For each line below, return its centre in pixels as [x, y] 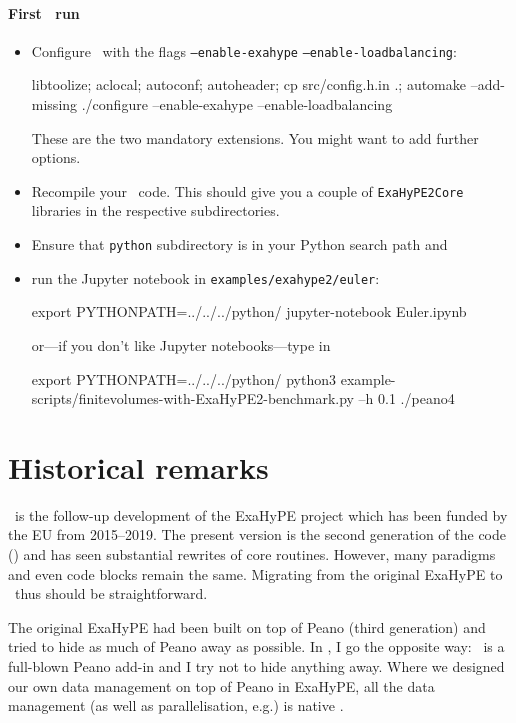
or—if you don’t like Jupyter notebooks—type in [181, 344]
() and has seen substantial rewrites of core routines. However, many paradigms [252, 554]
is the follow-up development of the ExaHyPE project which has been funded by [261, 514]
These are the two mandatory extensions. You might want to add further [255, 137]
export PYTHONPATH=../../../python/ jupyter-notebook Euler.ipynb [249, 311]
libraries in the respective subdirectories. [155, 210]
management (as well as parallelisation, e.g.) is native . [176, 705]
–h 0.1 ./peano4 [406, 398]
